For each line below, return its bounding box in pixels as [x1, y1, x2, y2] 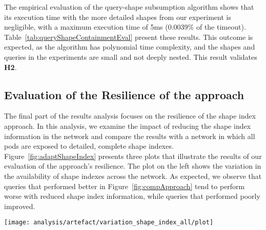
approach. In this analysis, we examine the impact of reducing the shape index [4, 120, 251, 131]
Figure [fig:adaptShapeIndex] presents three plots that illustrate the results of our [4, 150, 262, 161]
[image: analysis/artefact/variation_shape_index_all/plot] [4, 219, 214, 226]
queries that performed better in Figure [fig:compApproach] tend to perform [4, 180, 245, 191]
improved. [4, 200, 35, 211]
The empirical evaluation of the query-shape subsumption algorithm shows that [4, 2, 254, 12]
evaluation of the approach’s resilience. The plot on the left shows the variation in [4, 160, 261, 171]
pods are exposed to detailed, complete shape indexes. [4, 141, 174, 151]
